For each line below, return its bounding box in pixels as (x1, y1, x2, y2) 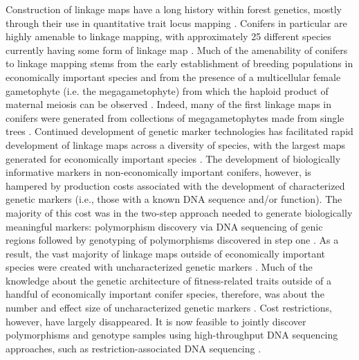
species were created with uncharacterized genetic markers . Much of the (6, 260, 313, 274)
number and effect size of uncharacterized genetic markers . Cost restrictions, (6, 300, 332, 315)
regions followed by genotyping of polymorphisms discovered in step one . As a (6, 233, 339, 247)
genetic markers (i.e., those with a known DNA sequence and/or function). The (6, 192, 342, 206)
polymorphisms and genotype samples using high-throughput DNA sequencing (6, 327, 338, 342)
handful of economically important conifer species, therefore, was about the (6, 287, 324, 301)
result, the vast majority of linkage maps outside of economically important (6, 246, 326, 260)
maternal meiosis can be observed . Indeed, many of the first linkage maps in (6, 97, 332, 111)
